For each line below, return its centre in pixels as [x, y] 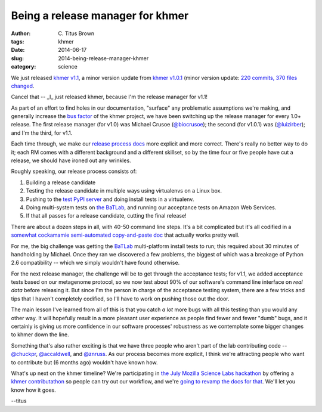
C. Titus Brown [76, 33]
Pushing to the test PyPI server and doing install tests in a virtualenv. [110, 199]
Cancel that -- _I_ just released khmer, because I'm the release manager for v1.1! [109, 97]
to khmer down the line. [40, 334]
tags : [18, 41]
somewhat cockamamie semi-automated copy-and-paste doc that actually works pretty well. [125, 235]
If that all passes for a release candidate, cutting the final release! [106, 216]
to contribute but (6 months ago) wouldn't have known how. [84, 362]
